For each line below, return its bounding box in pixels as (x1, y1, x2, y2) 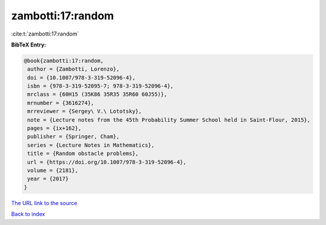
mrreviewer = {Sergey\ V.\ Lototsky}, (27, 108, 142, 115)
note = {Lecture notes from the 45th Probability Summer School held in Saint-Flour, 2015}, (27, 116, 311, 123)
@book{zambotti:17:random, (24, 57, 104, 64)
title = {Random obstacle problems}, (27, 150, 139, 157)
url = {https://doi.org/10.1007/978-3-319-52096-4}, (27, 159, 187, 165)
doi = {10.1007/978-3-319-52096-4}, (27, 74, 136, 81)
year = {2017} (27, 176, 69, 182)
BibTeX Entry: (11, 41, 46, 48)
